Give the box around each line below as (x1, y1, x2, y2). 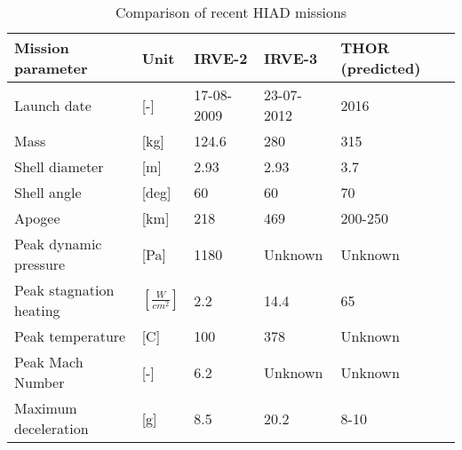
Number (14, 372, 65, 392)
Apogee (14, 208, 60, 228)
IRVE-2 (194, 47, 248, 68)
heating (14, 300, 60, 320)
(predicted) (340, 58, 421, 78)
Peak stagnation (14, 280, 115, 300)
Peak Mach (14, 351, 84, 372)
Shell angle (14, 182, 82, 202)
